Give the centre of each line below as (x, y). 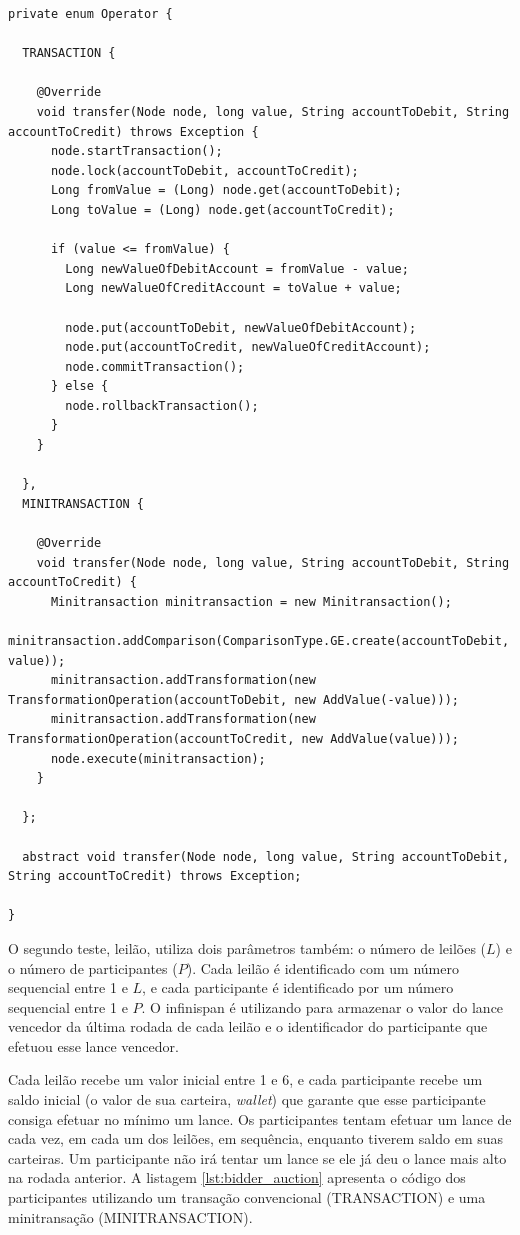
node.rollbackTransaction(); (162, 405)
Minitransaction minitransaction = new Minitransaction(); (251, 601)
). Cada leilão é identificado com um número (322, 967)
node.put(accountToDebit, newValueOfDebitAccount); (241, 327)
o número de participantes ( (93, 967)
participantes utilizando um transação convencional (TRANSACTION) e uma (247, 1197)
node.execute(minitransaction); (158, 758)
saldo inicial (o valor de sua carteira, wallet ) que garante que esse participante (247, 1099)
